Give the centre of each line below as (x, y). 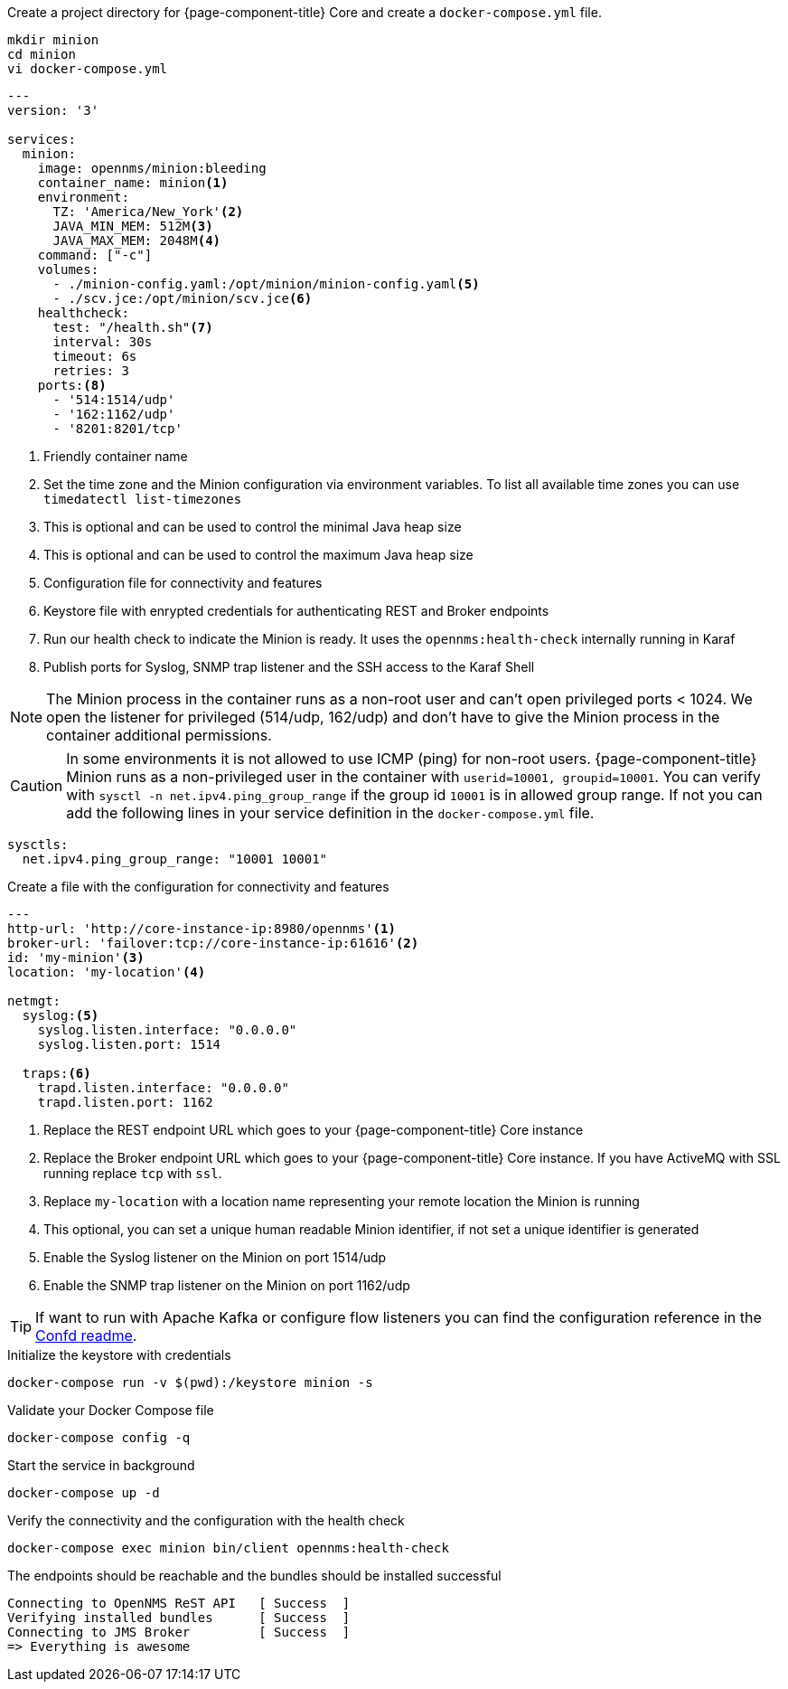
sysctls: (38, 844)
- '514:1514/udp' (114, 400)
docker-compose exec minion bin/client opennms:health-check (228, 1548)
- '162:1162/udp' (114, 414)
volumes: (68, 269)
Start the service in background (101, 1465)
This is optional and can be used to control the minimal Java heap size (253, 527)
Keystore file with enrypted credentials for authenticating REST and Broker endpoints (296, 611)
